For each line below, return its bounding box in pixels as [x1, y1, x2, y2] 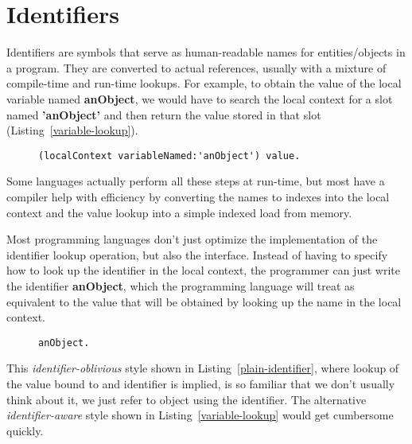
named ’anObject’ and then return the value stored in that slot [6, 106, 321, 123]
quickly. [6, 422, 44, 438]
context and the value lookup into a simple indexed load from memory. [6, 204, 352, 220]
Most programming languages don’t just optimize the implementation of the [6, 231, 378, 247]
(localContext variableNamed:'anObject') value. [38, 150, 301, 162]
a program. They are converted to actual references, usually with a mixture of [6, 59, 387, 76]
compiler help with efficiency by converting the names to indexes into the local [6, 188, 390, 204]
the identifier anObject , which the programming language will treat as [6, 277, 355, 294]
